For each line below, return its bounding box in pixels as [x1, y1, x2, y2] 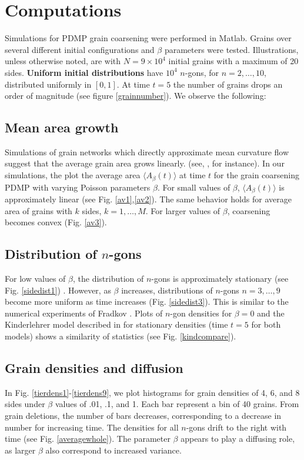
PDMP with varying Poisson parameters [5, 181, 151, 193]
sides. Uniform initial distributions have [5, 66, 163, 78]
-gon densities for [170, 306, 232, 319]
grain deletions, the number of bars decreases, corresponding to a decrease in [5, 409, 282, 421]
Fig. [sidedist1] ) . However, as [5, 284, 111, 296]
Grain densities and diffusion [5, 358, 183, 376]
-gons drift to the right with [186, 421, 287, 433]
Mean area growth [5, 118, 119, 136]
